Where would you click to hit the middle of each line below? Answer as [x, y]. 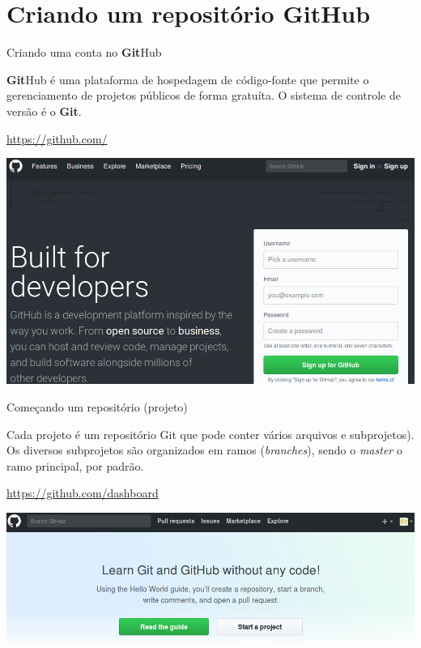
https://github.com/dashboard [83, 493]
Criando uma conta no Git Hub [84, 52]
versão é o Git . [44, 111]
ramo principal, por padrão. [75, 465]
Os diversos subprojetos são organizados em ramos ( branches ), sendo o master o [204, 450]
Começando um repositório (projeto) [97, 407]
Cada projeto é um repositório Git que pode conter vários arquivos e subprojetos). [210, 434]
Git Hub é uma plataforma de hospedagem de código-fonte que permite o [188, 79]
